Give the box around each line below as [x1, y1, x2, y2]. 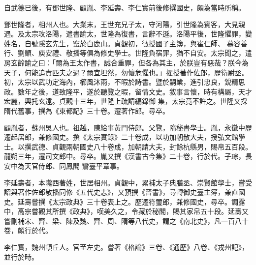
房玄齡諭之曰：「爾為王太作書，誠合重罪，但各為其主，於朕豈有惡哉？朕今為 [4, 57, 249, 67]
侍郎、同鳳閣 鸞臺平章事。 [38, 160, 124, 171]
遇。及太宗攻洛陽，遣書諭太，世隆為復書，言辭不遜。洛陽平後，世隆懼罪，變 [4, 29, 252, 39]
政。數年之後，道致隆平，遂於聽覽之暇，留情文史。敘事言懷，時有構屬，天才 [4, 86, 252, 96]
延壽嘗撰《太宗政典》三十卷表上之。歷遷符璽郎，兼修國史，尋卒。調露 [17, 196, 245, 206]
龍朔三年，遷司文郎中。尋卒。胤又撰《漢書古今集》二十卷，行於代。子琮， [4, 151, 245, 161]
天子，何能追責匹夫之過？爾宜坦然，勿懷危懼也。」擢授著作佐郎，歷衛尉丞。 [4, 67, 249, 77]
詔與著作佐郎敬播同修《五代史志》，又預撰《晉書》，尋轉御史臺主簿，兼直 [4, 187, 238, 197]
